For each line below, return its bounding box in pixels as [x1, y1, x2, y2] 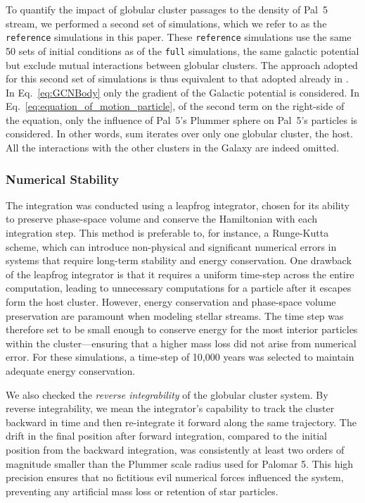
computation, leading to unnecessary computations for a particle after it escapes [6, 280, 352, 295]
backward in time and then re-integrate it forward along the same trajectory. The [6, 414, 357, 429]
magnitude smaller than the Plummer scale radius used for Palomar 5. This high [6, 456, 354, 471]
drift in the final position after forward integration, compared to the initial [6, 428, 327, 443]
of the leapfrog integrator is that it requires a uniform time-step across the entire [6, 266, 354, 281]
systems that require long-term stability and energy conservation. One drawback [6, 253, 352, 268]
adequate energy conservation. [6, 364, 136, 378]
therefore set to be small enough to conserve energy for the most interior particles [6, 322, 358, 337]
